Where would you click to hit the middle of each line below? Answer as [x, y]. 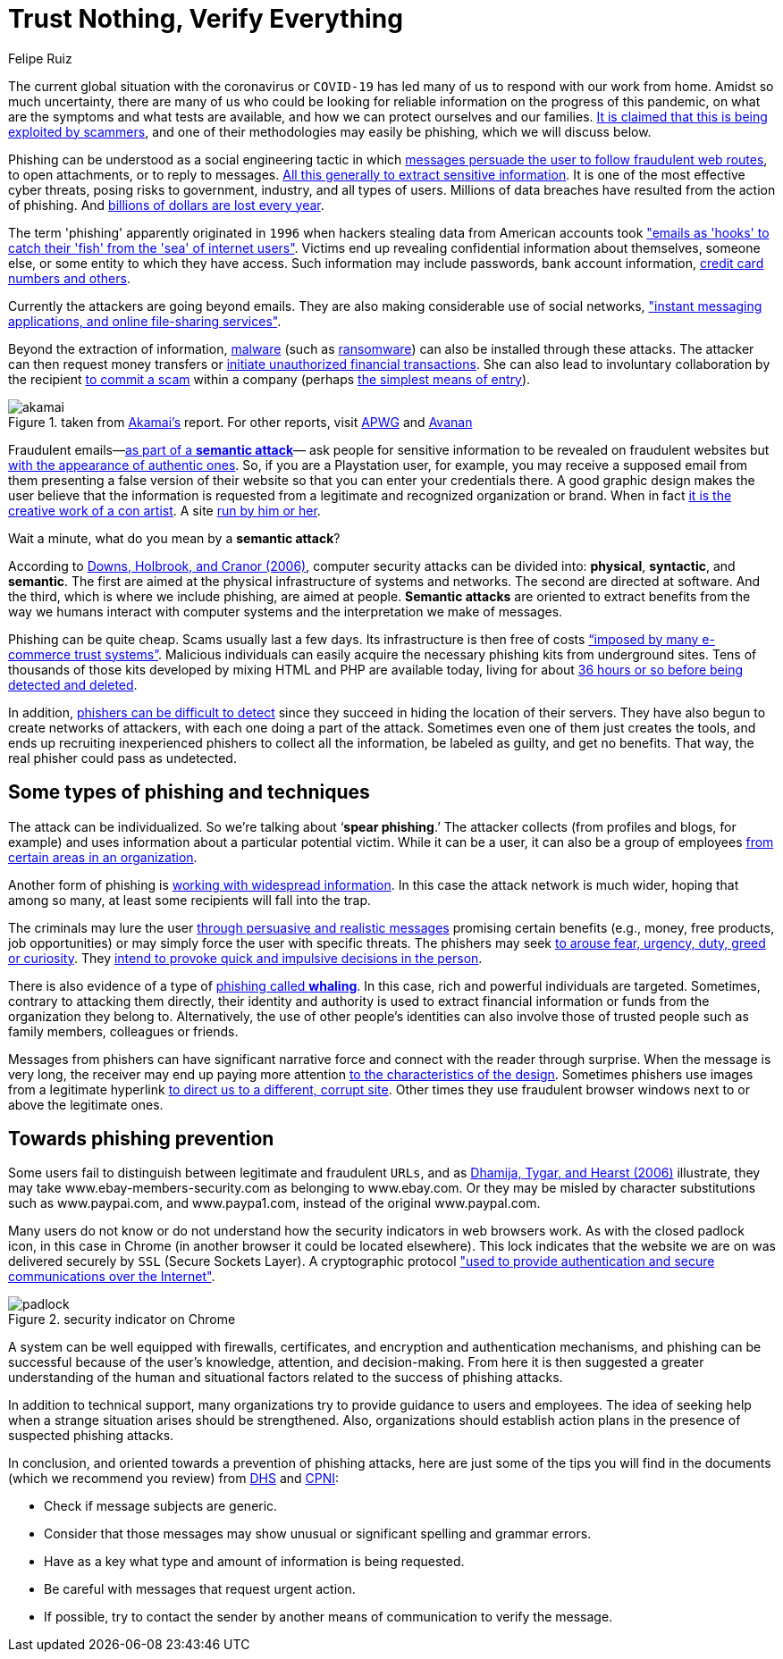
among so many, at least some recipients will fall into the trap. [190, 900]
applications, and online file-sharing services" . [145, 321]
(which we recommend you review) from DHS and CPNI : [174, 1479]
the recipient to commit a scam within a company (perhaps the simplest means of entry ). [269, 379]
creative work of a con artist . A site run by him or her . [164, 510]
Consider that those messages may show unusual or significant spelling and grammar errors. [318, 1534]
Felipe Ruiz [40, 58]
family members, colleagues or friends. [123, 1031]
